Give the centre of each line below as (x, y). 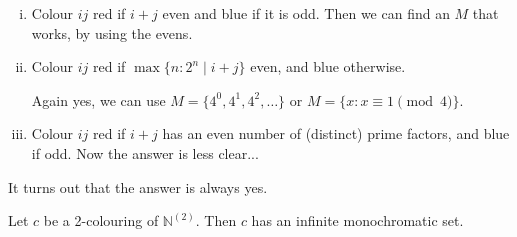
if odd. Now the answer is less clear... (145, 152)
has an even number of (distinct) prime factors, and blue (336, 133)
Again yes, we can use (98, 99)
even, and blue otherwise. (328, 66)
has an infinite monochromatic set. (357, 220)
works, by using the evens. (112, 32)
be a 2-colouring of (101, 220)
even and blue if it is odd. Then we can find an (306, 13)
